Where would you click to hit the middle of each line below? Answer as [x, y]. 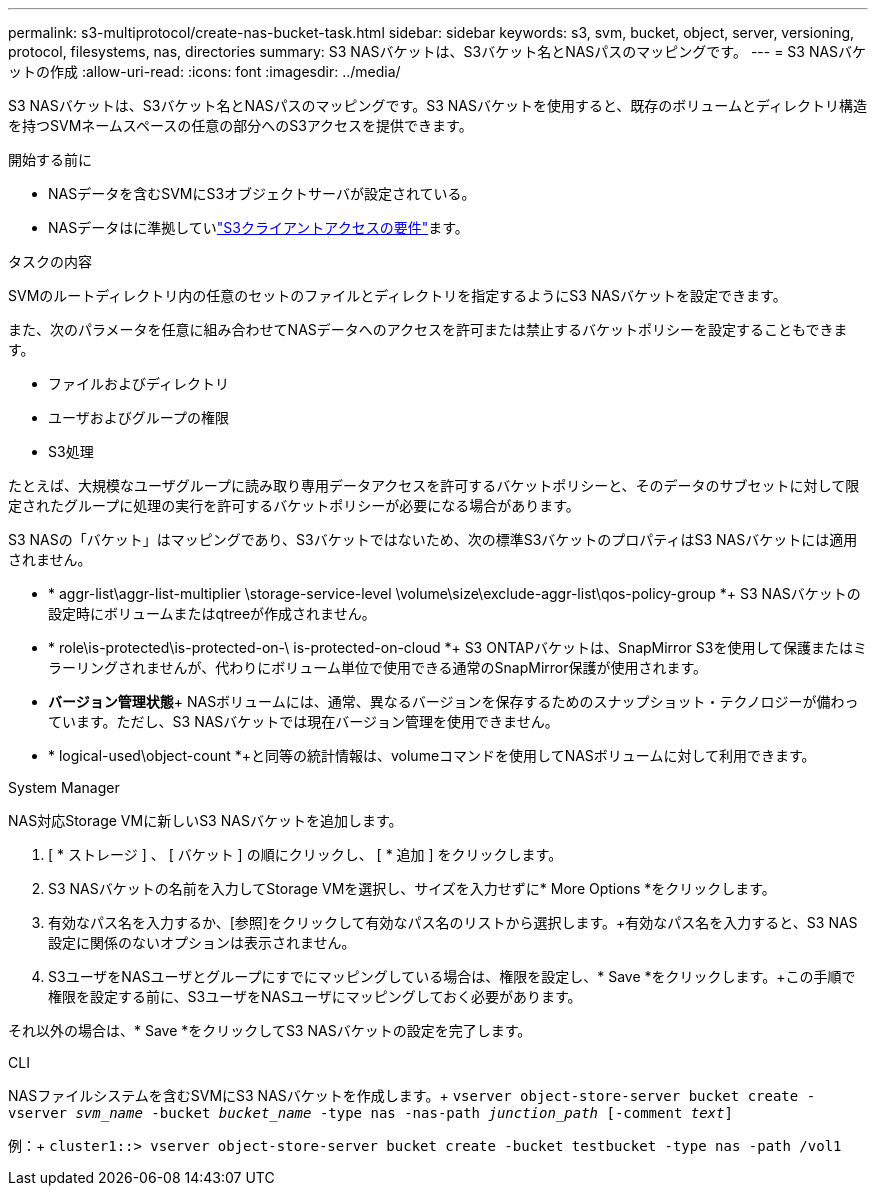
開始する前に [50, 159]
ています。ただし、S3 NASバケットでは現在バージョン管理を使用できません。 [303, 721]
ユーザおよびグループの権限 [138, 417]
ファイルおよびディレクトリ [139, 383]
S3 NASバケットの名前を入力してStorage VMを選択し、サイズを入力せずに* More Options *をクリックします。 [412, 888]
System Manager [64, 787]
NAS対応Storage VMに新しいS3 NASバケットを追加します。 [205, 820]
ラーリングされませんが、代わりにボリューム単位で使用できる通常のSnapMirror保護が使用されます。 [378, 667]
